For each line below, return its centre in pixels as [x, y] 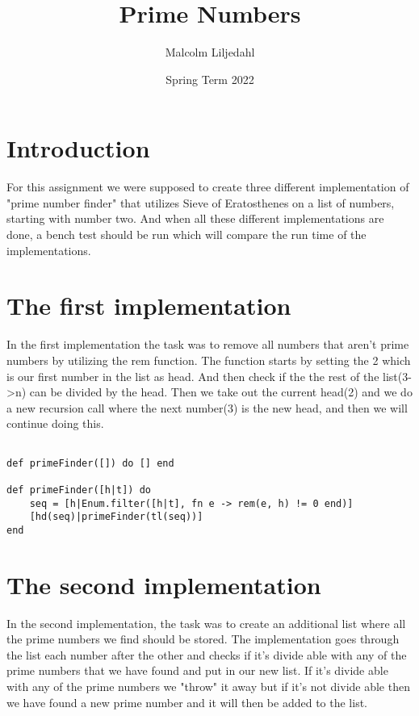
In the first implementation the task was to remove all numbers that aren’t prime [208, 344]
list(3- [397, 376]
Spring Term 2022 [210, 79]
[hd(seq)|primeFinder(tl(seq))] [116, 517]
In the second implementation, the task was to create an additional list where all [206, 623]
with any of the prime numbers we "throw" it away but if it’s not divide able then [208, 686]
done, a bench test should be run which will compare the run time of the [186, 234]
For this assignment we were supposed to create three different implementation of [208, 187]
